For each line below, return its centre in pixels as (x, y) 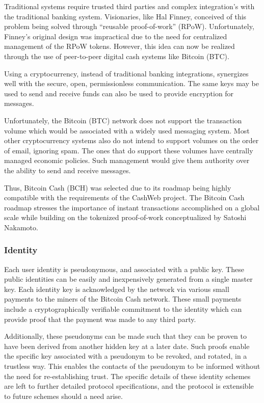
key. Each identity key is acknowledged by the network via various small (117, 289)
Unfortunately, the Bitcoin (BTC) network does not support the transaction (123, 120)
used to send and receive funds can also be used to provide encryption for (119, 93)
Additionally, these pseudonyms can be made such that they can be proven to (125, 336)
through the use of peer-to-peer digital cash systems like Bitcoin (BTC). (117, 56)
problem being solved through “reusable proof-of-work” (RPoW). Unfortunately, (129, 26)
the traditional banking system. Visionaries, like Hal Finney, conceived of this (125, 16)
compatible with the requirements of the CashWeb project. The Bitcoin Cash (124, 197)
